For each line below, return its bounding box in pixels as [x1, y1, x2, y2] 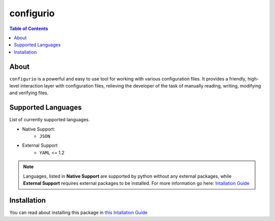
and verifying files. [9, 90, 48, 96]
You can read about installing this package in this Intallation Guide [9, 209, 148, 215]
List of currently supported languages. [9, 117, 90, 123]
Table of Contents [9, 25, 48, 32]
